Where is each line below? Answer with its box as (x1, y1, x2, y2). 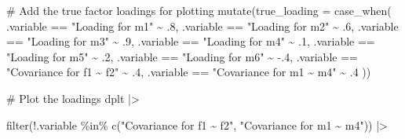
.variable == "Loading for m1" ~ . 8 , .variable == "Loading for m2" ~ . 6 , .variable (6, 17, 399, 34)
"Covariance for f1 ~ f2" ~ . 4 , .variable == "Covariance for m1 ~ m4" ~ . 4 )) (6, 64, 371, 80)
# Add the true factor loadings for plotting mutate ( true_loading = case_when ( (6, 2, 392, 18)
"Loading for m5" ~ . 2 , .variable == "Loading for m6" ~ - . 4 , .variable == (6, 48, 358, 64)
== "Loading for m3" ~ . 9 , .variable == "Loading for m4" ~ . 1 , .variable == (6, 33, 375, 49)
